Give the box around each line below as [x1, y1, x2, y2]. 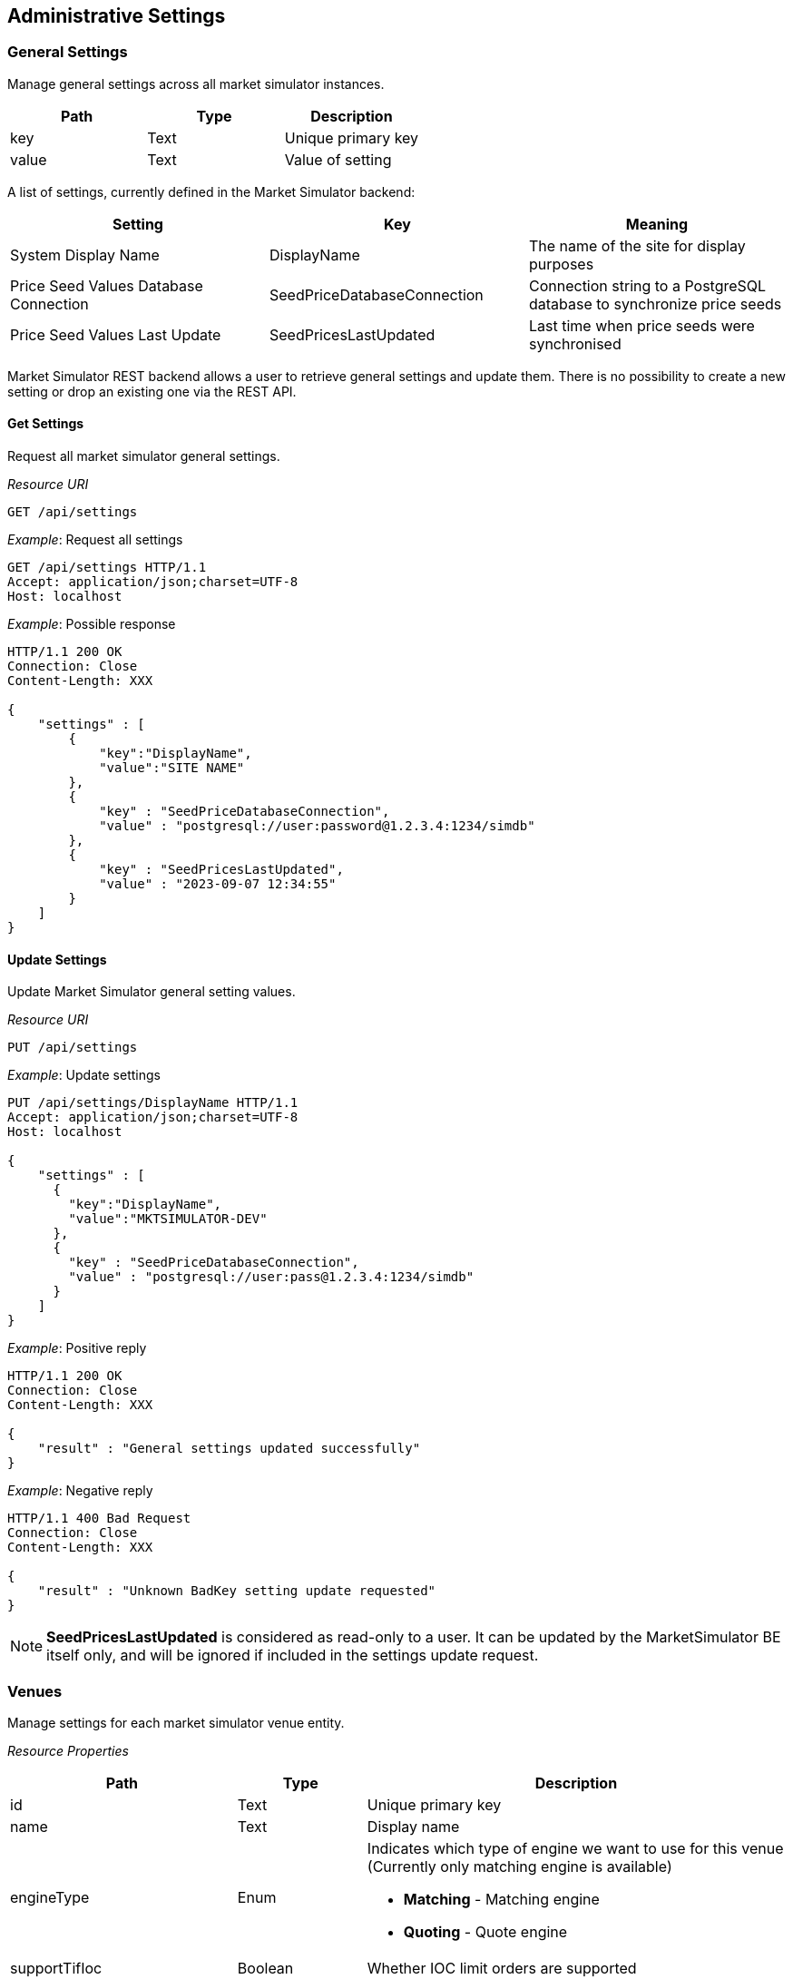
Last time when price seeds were [528, 316, 755, 335]
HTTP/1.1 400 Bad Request [7, 1511, 191, 1526]
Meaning [625, 214, 689, 233]
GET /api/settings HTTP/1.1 [7, 560, 207, 575]
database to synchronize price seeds [528, 294, 782, 313]
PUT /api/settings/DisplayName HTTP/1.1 [7, 1095, 299, 1111]
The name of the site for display [528, 236, 746, 255]
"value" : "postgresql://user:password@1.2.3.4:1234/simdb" [99, 818, 535, 834]
